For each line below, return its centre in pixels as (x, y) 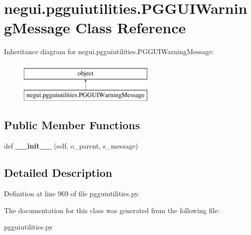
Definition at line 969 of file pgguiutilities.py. (72, 194)
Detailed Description (58, 173)
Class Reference (131, 28)
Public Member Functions (72, 125)
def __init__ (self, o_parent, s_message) (71, 146)
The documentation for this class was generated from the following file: (112, 210)
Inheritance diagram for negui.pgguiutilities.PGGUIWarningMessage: (109, 51)
